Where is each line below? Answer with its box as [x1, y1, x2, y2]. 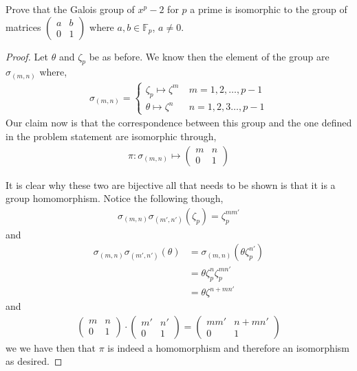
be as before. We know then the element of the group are [89, 49, 329, 63]
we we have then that [6, 340, 96, 355]
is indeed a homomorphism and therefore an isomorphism [107, 340, 349, 355]
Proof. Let [6, 49, 48, 63]
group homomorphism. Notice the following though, [6, 191, 224, 205]
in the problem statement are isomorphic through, [6, 128, 217, 143]
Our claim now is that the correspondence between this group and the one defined [6, 115, 352, 130]
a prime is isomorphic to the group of [190, 2, 347, 16]
